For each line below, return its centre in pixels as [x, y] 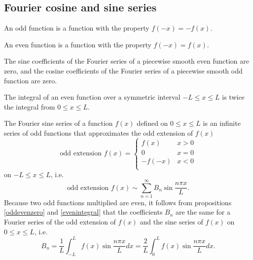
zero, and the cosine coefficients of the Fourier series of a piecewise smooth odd [123, 70]
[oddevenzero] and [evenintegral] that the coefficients [83, 212]
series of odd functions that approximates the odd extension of [99, 132]
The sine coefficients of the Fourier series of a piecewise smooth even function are [126, 61]
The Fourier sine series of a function [58, 123]
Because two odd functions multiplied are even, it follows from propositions [118, 202]
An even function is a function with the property [78, 44]
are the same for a [203, 212]
